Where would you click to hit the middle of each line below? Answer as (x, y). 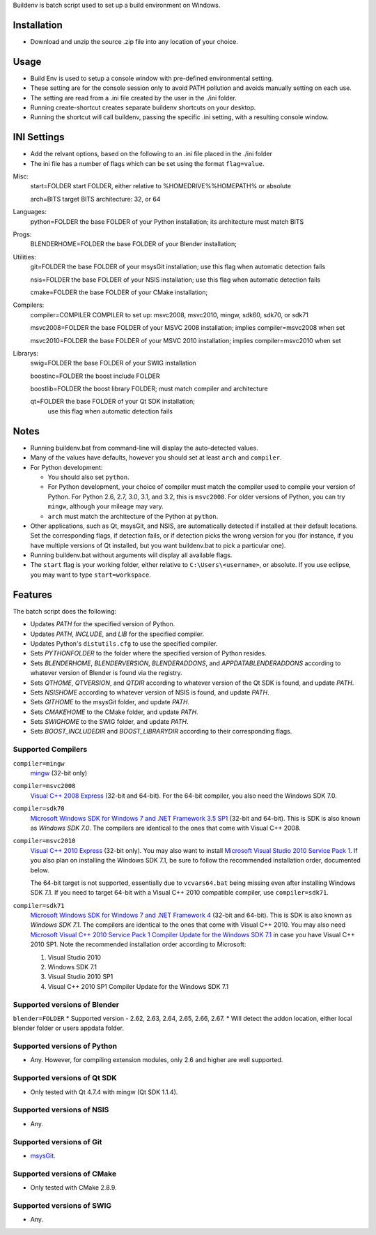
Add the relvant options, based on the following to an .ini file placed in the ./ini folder (151, 154)
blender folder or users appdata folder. (69, 1028)
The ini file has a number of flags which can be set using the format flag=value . (147, 163)
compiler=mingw (39, 763)
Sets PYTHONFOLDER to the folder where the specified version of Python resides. (149, 653)
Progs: (22, 234)
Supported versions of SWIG (62, 1205)
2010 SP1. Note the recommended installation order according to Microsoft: (138, 944)
